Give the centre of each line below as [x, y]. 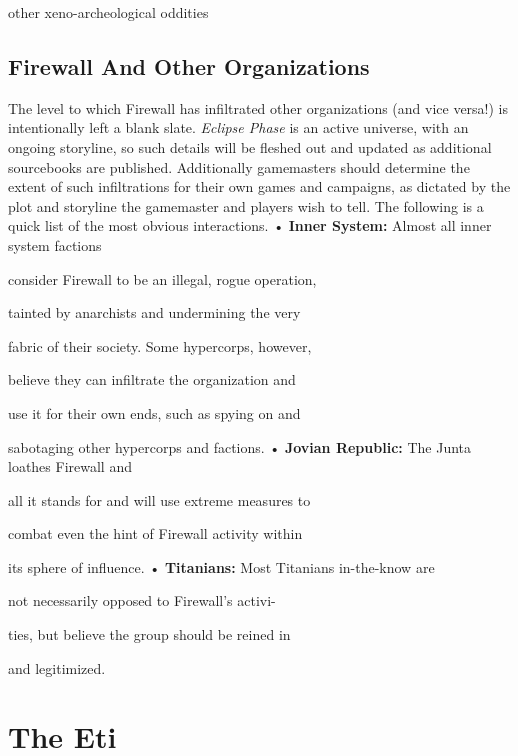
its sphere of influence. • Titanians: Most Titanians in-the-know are [221, 566]
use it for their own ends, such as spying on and [154, 412]
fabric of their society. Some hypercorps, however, [160, 345]
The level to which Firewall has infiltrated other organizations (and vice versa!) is [258, 107]
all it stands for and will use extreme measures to [159, 499]
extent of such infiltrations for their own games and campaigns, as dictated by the [259, 186]
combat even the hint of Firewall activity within [155, 533]
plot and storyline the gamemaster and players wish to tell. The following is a [246, 205]
